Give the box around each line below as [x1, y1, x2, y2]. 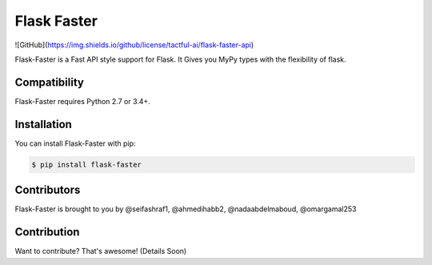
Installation [14, 117, 72, 131]
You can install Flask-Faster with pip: [14, 139, 136, 148]
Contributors [14, 183, 81, 197]
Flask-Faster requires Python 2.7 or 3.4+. [14, 96, 151, 106]
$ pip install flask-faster [31, 160, 142, 169]
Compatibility [14, 75, 84, 89]
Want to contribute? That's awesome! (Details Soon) [14, 247, 187, 256]
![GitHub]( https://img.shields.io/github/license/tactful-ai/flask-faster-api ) [14, 40, 254, 50]
